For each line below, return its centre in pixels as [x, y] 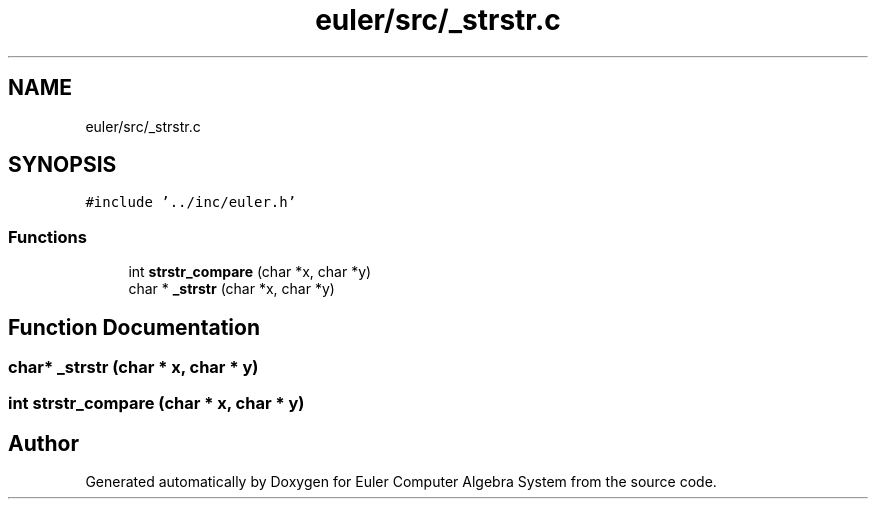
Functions [47, 236]
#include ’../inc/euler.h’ [191, 202]
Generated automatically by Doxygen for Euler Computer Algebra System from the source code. [401, 482]
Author [43, 443]
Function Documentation [134, 327]
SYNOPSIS [62, 165]
